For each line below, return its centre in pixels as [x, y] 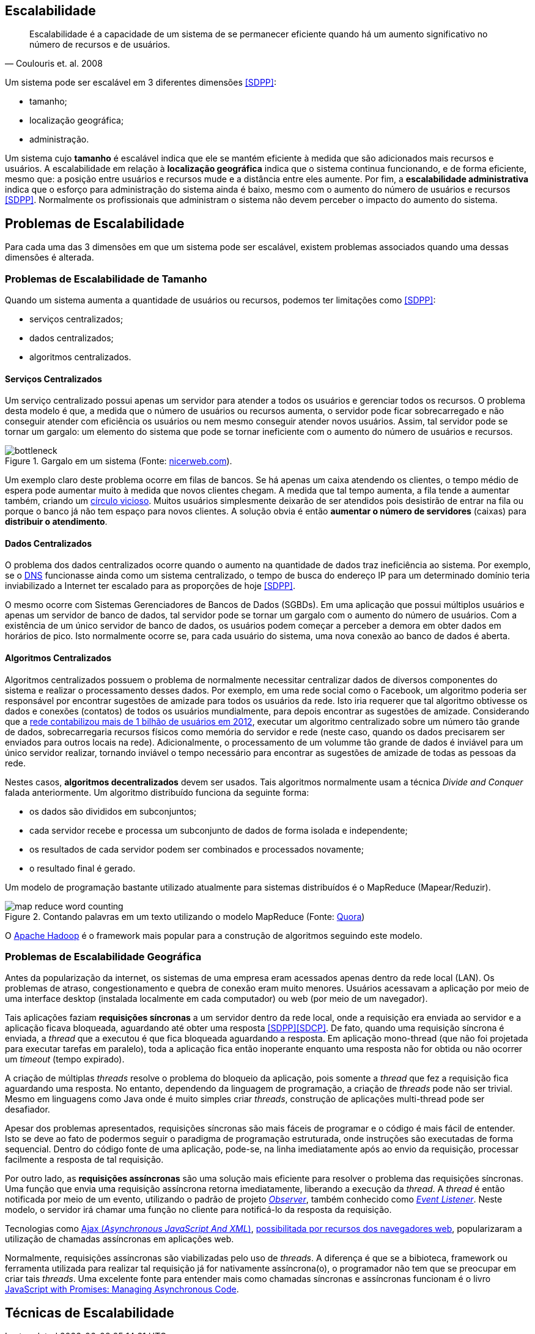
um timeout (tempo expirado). [65, 1059]
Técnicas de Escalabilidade [90, 1313]
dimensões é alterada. [50, 258]
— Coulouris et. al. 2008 [54, 64]
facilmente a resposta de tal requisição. [84, 1160]
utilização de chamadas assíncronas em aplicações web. [120, 1239]
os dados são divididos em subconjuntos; [113, 811]
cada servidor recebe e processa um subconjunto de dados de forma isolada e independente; [219, 830]
